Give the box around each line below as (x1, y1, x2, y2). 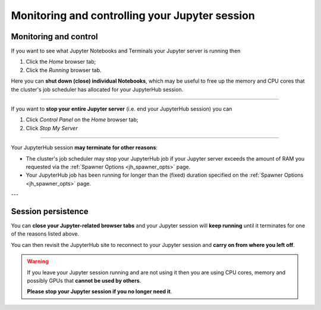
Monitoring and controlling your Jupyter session (11, 9, 255, 22)
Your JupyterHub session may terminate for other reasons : (11, 144, 158, 151)
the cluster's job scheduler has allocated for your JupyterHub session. (11, 86, 184, 93)
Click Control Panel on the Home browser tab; (26, 116, 139, 123)
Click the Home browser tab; (26, 58, 96, 65)
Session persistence (11, 206, 89, 217)
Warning (27, 258, 49, 265)
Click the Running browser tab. (26, 66, 102, 74)
